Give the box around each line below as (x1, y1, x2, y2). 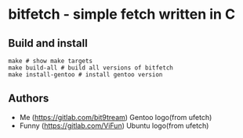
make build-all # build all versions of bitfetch (8, 64, 174, 72)
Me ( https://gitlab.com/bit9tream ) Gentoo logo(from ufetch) (19, 112, 212, 122)
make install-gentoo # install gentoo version (8, 71, 163, 79)
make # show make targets (8, 57, 92, 65)
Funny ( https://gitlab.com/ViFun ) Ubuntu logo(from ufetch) (19, 121, 209, 130)
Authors (8, 92, 49, 105)
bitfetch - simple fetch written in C (8, 5, 236, 23)
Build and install (8, 37, 88, 50)
